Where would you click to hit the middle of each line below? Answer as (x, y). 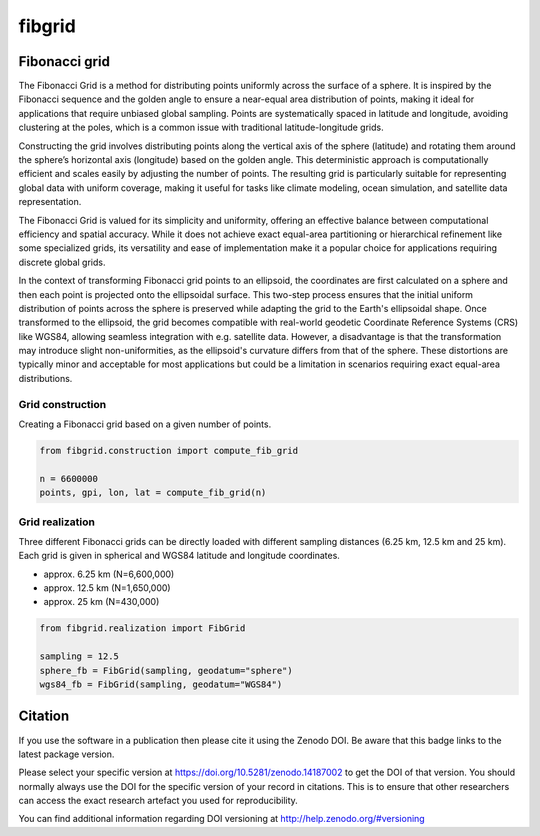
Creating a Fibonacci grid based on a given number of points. (145, 424)
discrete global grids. (62, 262)
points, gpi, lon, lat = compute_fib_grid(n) (153, 493)
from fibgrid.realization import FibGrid (142, 628)
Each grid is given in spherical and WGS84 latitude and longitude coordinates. (179, 556)
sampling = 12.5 (79, 656)
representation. (50, 202)
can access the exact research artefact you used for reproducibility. (158, 801)
